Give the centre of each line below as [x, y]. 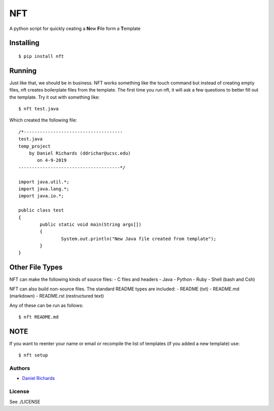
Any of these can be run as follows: [46, 305]
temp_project [35, 146]
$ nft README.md [39, 317]
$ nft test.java [39, 109]
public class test [41, 210]
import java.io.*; [41, 196]
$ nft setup [33, 355]
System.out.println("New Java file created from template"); [139, 239]
